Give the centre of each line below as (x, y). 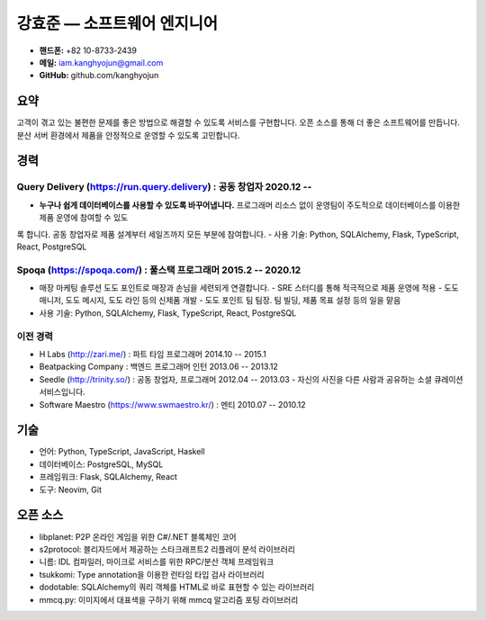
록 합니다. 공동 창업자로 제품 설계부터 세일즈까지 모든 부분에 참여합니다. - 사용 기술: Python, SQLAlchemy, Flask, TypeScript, (238, 234)
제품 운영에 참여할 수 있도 (84, 218)
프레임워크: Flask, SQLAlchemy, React (108, 477)
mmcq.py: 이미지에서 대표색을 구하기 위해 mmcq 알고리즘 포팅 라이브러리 (169, 599)
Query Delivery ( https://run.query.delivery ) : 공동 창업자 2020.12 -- (164, 187)
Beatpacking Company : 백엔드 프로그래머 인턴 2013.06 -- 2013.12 (159, 367)
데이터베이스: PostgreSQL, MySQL (101, 464)
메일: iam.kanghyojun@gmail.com (101, 62)
